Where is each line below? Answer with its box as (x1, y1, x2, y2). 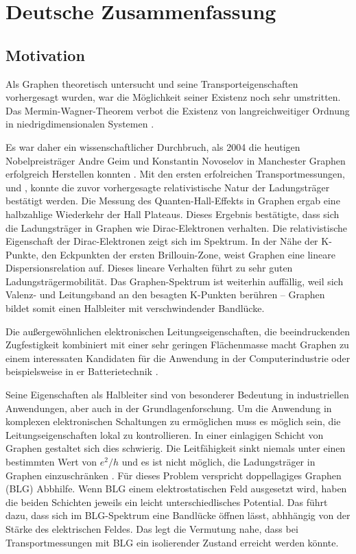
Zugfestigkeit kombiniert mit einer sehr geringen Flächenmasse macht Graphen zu (5, 337, 349, 352)
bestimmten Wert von (5, 455, 97, 469)
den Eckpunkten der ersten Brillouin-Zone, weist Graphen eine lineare (41, 247, 335, 261)
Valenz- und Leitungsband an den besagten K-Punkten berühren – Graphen (5, 287, 325, 302)
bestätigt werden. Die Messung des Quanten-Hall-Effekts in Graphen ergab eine (5, 193, 340, 208)
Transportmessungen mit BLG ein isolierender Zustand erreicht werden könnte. (5, 535, 339, 549)
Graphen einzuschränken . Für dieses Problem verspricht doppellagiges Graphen (5, 468, 342, 482)
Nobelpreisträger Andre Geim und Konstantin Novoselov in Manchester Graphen (5, 153, 346, 167)
